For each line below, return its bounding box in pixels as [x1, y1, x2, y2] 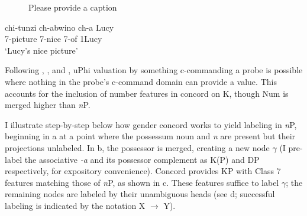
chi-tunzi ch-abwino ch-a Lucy [5, 21, 114, 33]
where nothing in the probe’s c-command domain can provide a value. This [5, 75, 277, 87]
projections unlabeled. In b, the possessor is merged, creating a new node [5, 141, 270, 153]
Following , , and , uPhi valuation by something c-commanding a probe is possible [5, 64, 303, 76]
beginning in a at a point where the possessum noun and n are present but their [5, 130, 296, 142]
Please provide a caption [28, 1, 117, 13]
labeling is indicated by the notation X [5, 199, 146, 211]
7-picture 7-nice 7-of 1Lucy [5, 32, 102, 45]
